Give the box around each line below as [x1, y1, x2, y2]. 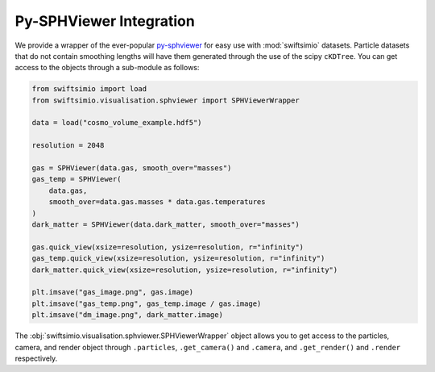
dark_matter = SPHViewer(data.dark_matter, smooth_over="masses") [31, 220, 300, 229]
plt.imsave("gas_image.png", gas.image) [31, 287, 193, 297]
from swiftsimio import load [31, 85, 147, 94]
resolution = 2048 [31, 141, 105, 150]
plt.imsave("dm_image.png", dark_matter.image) [31, 311, 223, 320]
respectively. [14, 353, 58, 363]
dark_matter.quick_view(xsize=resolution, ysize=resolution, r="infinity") [31, 265, 338, 274]
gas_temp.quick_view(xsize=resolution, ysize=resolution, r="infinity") [31, 254, 325, 263]
